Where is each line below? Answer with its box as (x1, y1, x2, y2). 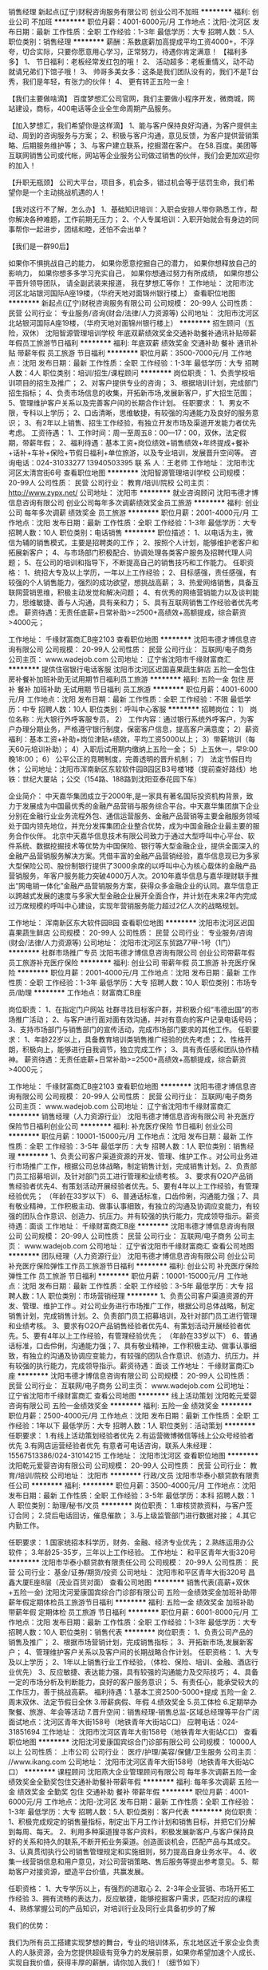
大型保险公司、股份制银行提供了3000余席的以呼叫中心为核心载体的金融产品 (8, 861, 257, 870)
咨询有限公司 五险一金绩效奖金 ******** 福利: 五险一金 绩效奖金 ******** (8, 1401, 253, 1410)
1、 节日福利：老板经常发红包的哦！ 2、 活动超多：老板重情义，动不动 (23, 57, 254, 66)
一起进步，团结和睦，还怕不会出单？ (29, 224, 148, 234)
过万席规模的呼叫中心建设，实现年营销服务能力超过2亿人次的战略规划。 (8, 901, 243, 910)
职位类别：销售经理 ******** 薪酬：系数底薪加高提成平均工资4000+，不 (8, 37, 248, 46)
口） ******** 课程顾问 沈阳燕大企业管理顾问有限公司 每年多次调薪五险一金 (8, 1767, 258, 1776)
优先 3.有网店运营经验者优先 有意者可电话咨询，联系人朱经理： (8, 1441, 215, 1450)
